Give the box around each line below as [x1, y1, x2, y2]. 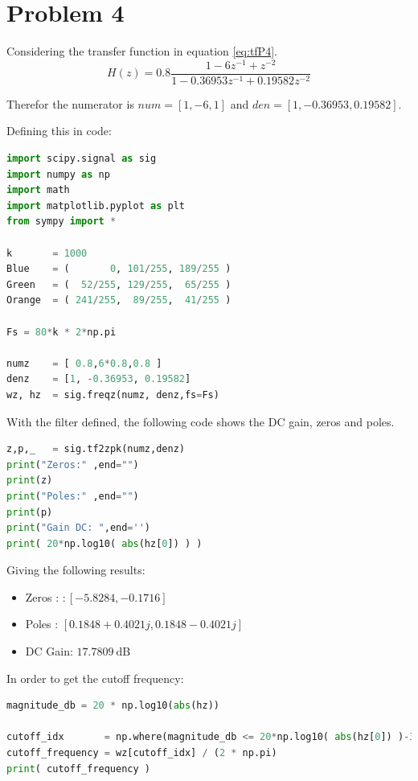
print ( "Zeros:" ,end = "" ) [6, 458, 139, 471]
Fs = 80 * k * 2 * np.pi [6, 326, 117, 338]
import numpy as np [6, 168, 110, 180]
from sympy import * [6, 216, 117, 228]
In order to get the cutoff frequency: [6, 669, 184, 686]
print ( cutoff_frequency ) [6, 763, 150, 775]
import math [6, 184, 70, 196]
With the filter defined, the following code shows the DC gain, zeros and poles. [6, 413, 395, 430]
